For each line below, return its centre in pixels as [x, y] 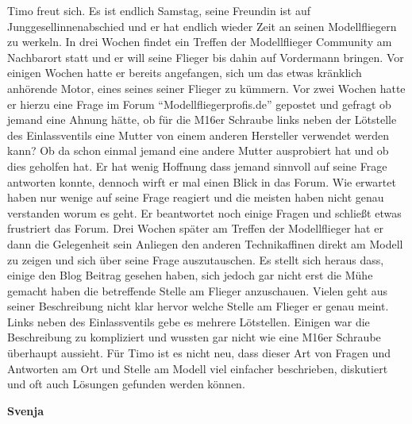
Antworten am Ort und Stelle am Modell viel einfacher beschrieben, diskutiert [198, 368]
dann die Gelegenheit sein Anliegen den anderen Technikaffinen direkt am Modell [205, 243]
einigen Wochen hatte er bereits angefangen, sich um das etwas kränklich [185, 73]
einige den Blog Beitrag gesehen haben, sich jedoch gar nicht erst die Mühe [190, 275]
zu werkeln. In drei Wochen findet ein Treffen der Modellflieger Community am [200, 42]
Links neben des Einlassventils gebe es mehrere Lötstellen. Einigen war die [189, 321]
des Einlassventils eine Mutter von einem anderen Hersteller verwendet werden [198, 135]
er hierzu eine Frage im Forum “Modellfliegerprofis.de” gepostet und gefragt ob [199, 104]
